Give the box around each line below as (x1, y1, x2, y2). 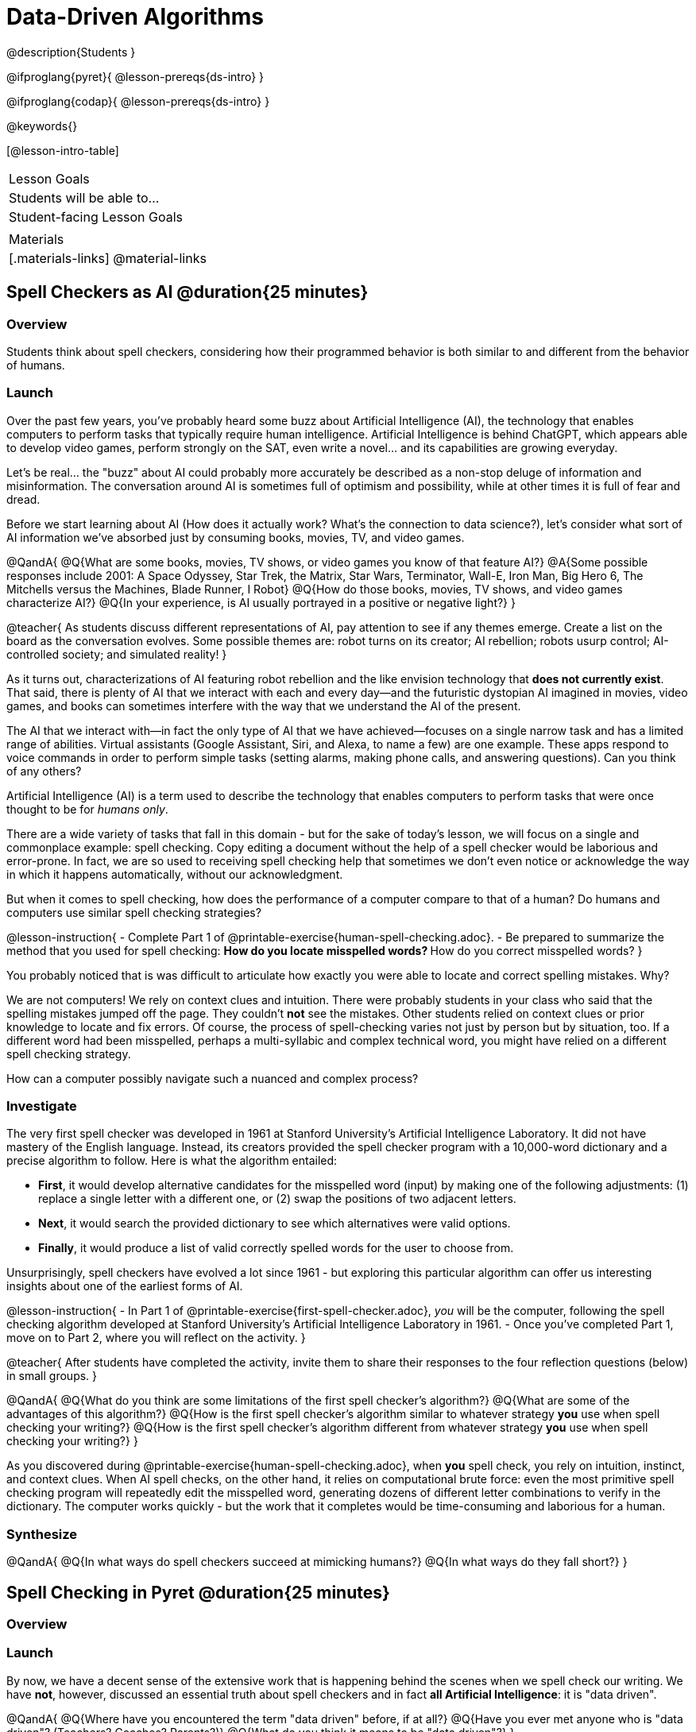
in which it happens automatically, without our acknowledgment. (6, 867, 343, 881)
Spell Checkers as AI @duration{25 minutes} (6, 282, 369, 303)
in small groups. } (6, 1369, 98, 1383)
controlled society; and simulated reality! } (6, 647, 227, 661)
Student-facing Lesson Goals (9, 208, 184, 225)
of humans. (6, 358, 65, 372)
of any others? (6, 764, 82, 778)
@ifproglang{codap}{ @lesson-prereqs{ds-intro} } (6, 94, 270, 108)
